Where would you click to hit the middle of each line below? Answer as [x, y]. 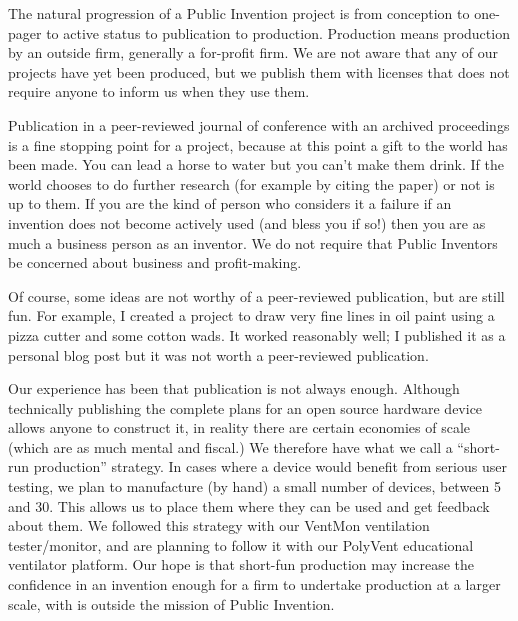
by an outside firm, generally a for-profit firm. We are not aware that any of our [253, 52]
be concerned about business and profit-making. [155, 262]
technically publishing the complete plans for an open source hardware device [245, 407]
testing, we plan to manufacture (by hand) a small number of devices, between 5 [255, 486]
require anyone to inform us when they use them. [159, 91]
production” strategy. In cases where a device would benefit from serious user [270, 466]
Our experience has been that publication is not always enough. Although [234, 388]
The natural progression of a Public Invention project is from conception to [239, 13]
